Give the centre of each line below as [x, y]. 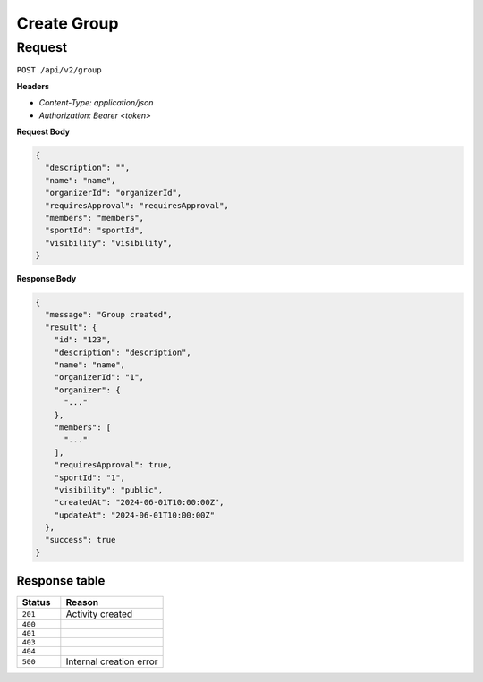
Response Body [47, 279]
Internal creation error [112, 661]
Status [36, 602]
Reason [82, 602]
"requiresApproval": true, [114, 465]
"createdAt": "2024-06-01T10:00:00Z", [139, 502]
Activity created [99, 614]
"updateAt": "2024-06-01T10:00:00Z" [134, 515]
